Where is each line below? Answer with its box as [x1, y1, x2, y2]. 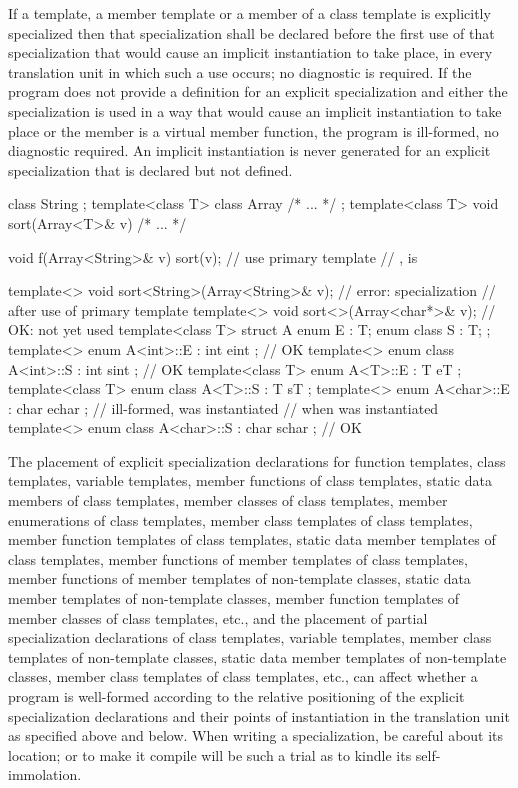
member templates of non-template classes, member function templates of [8, 588, 460, 609]
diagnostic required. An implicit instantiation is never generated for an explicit [8, 140, 491, 161]
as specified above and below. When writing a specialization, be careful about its [8, 725, 504, 746]
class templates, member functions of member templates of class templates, [8, 548, 468, 569]
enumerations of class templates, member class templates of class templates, [8, 509, 473, 530]
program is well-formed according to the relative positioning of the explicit [8, 686, 465, 706]
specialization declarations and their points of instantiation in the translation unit [8, 705, 510, 726]
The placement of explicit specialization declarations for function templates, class [8, 450, 506, 471]
